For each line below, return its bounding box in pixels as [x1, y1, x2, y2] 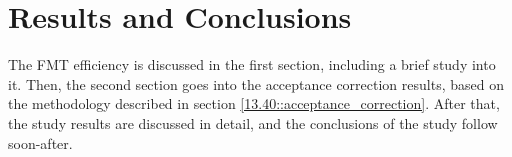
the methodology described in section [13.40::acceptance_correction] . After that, [8, 93, 500, 114]
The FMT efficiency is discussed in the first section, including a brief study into [8, 54, 496, 75]
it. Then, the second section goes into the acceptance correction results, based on [8, 73, 504, 94]
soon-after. [8, 132, 73, 153]
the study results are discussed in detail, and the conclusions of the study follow [8, 112, 498, 133]
